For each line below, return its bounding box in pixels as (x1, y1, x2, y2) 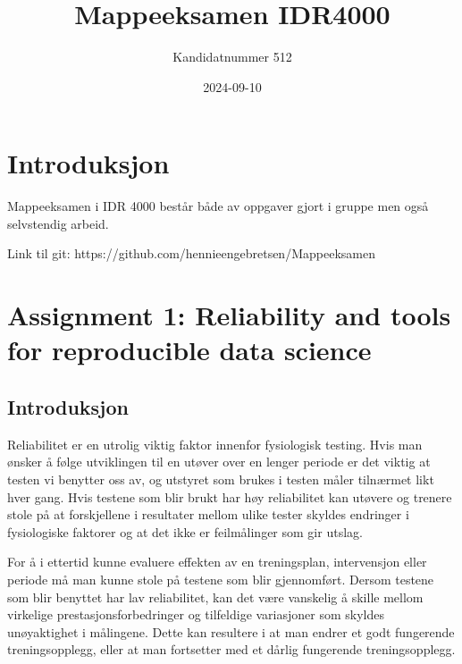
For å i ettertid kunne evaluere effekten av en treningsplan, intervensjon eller (7, 552, 427, 571)
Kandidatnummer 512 (172, 47, 292, 66)
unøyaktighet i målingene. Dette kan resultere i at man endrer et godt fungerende (7, 622, 455, 641)
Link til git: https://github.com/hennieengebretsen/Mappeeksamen (7, 244, 375, 263)
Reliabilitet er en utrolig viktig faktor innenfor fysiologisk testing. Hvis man (7, 434, 423, 453)
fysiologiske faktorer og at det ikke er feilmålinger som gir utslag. (7, 522, 363, 541)
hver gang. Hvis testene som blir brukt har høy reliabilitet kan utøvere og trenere (7, 487, 452, 506)
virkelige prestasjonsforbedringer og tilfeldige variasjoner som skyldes (7, 605, 385, 624)
